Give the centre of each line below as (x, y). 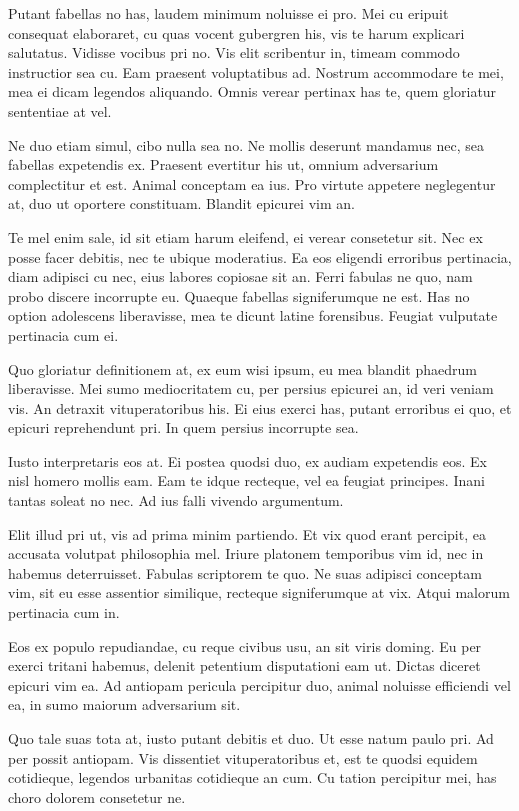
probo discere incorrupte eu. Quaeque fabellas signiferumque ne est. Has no (239, 295)
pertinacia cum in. (64, 612)
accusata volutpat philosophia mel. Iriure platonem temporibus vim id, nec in (246, 553)
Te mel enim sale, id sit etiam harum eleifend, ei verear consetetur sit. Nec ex (245, 236)
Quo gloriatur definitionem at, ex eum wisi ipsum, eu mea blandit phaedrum (242, 368)
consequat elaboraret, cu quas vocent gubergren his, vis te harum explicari (236, 32)
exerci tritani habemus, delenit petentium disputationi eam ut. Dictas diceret (244, 665)
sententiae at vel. (60, 110)
